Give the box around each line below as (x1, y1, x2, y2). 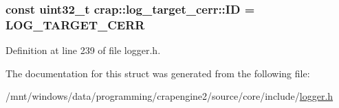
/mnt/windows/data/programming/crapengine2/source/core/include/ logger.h (6, 89, 333, 103)
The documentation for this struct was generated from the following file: (6, 66, 310, 80)
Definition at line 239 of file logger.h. (6, 43, 161, 57)
